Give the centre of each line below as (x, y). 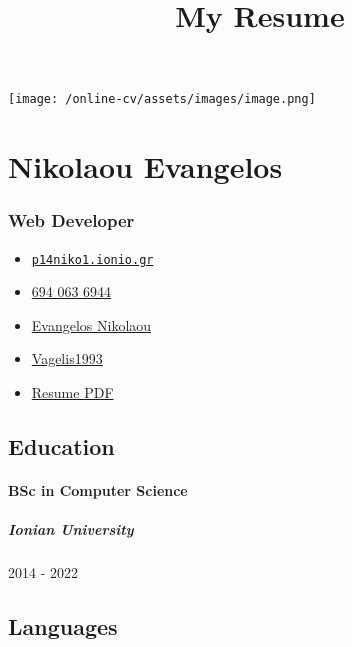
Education (61, 446)
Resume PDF (72, 392)
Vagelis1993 (67, 358)
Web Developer (71, 220)
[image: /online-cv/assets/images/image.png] (162, 99)
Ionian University (71, 529)
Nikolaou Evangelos (145, 166)
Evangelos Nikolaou (91, 324)
